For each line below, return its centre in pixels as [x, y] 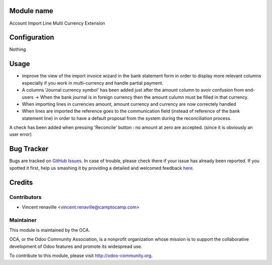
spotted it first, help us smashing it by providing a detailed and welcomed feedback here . [101, 168]
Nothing [18, 49]
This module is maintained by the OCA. [50, 230]
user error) [21, 135]
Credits [21, 182]
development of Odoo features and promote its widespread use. [76, 246]
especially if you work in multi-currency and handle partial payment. [93, 83]
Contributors [25, 197]
